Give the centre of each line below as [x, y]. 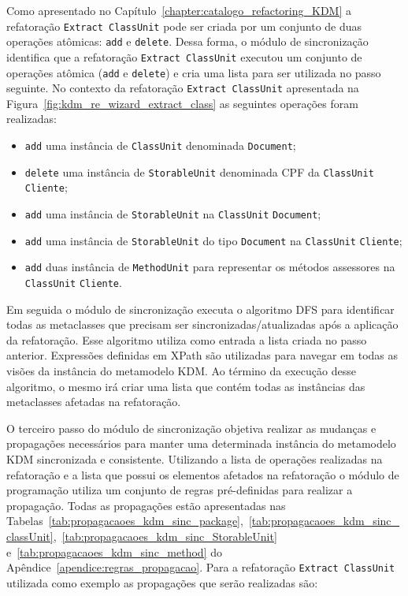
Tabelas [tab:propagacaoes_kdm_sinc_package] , [125, 521]
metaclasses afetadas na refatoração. [94, 402]
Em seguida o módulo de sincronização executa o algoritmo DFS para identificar [200, 309]
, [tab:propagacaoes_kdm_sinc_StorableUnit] [165, 536]
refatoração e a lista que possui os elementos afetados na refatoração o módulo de [203, 474]
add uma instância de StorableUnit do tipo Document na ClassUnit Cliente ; [213, 240]
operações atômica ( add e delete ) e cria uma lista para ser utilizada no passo [194, 72]
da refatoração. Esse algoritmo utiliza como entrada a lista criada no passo [187, 339]
